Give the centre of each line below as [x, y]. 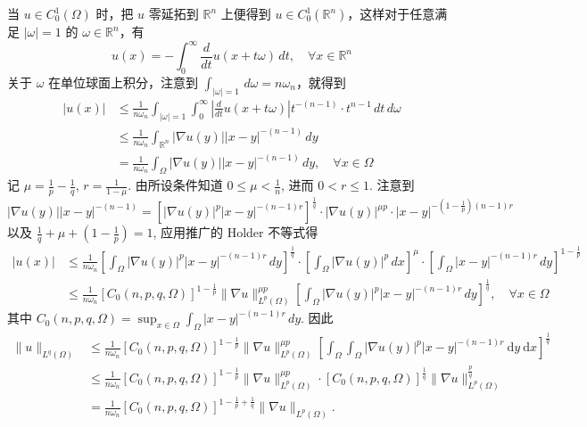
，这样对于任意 [391, 13]
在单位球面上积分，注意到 [124, 82]
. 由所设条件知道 [175, 185]
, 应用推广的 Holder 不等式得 [236, 232]
